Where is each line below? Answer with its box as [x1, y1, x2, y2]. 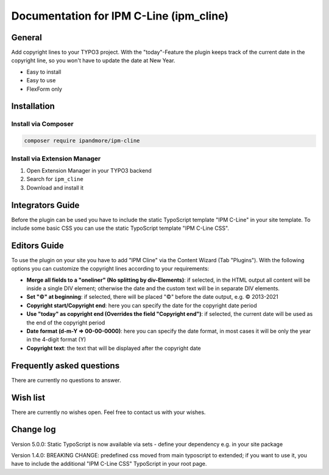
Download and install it [26, 184, 84, 191]
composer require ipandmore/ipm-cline [24, 137, 140, 145]
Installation [11, 101, 55, 112]
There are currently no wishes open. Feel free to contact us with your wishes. [11, 409, 206, 416]
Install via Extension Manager [11, 154, 101, 163]
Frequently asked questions [11, 360, 120, 371]
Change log [11, 424, 56, 435]
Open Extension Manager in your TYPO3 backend [26, 166, 152, 174]
